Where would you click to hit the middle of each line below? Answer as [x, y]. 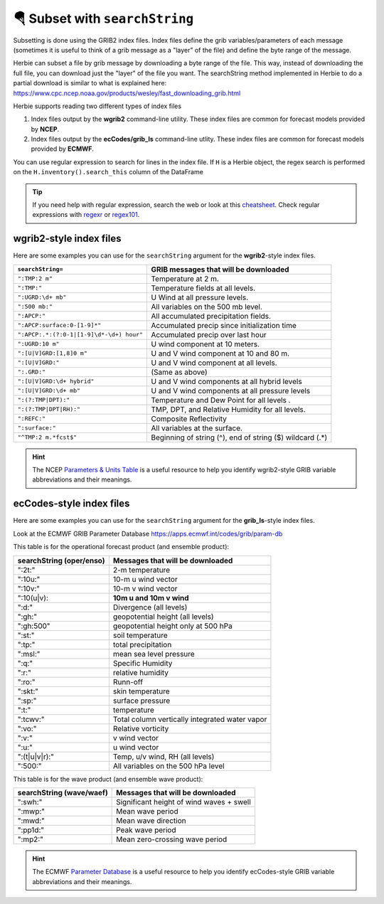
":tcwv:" [31, 719]
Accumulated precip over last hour [208, 334]
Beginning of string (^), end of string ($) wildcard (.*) [239, 437]
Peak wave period [146, 830]
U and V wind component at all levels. [214, 363]
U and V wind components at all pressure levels [230, 390]
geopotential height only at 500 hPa [172, 626]
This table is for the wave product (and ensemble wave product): [108, 779]
